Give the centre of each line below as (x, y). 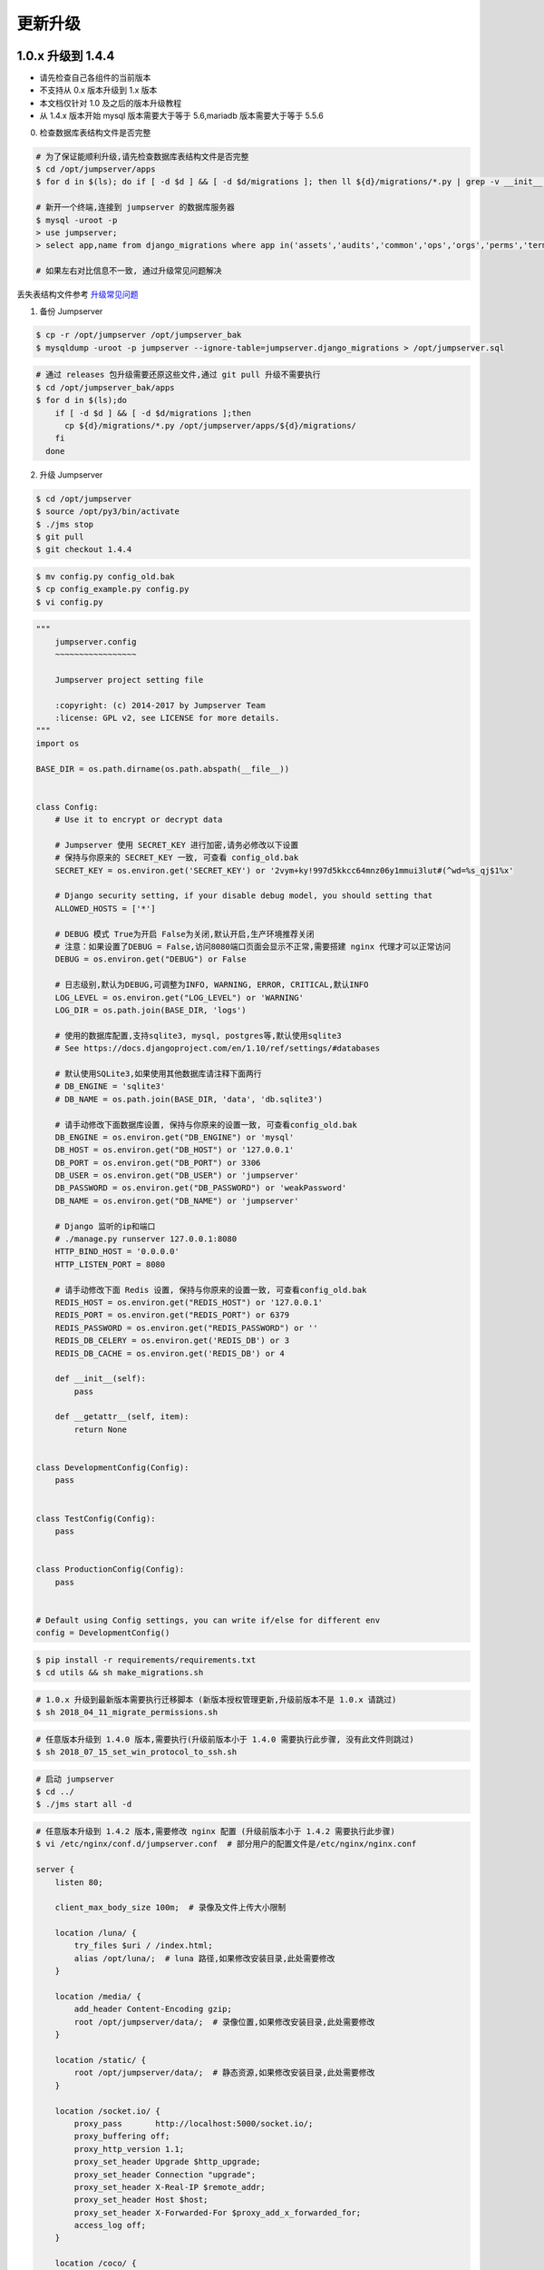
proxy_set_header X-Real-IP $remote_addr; (170, 2187)
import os (58, 743)
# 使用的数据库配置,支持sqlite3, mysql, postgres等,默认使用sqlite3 (198, 1036)
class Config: (67, 807)
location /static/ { (101, 2060)
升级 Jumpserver (71, 474)
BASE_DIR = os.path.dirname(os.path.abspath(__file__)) (163, 769)
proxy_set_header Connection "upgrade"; (165, 2174)
